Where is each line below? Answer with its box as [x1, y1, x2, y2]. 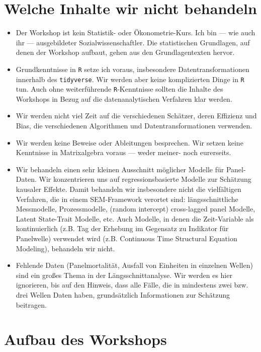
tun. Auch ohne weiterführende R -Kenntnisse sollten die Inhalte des [16, 84, 223, 94]
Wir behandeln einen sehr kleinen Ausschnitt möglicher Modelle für [16, 164, 224, 174]
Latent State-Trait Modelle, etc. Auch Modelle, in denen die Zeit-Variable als [16, 213, 254, 224]
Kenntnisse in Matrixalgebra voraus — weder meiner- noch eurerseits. [16, 147, 231, 158]
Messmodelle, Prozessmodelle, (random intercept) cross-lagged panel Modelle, [16, 203, 255, 214]
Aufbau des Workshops [4, 329, 167, 349]
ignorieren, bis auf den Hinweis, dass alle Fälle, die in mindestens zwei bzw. [16, 279, 248, 290]
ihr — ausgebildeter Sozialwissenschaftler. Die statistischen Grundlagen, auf [16, 37, 250, 47]
